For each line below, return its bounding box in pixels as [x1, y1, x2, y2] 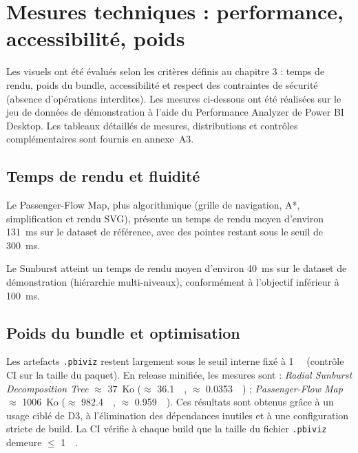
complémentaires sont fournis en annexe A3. [6, 131, 194, 146]
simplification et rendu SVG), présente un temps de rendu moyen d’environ [6, 211, 324, 225]
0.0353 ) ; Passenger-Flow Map [206, 381, 343, 395]
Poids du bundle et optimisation [6, 322, 240, 343]
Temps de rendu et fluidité [6, 165, 200, 187]
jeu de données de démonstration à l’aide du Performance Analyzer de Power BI [6, 105, 344, 119]
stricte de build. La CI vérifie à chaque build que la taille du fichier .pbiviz [6, 421, 327, 436]
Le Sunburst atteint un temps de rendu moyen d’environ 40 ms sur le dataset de [6, 261, 347, 275]
